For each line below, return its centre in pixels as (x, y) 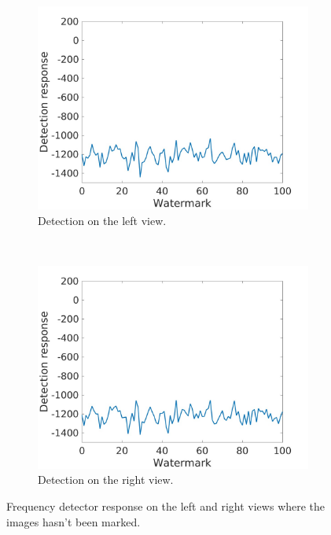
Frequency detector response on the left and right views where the (166, 505)
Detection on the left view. (102, 220)
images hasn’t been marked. (74, 521)
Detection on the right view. (106, 480)
